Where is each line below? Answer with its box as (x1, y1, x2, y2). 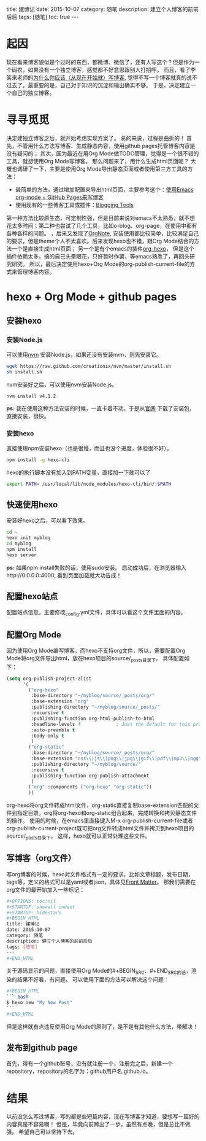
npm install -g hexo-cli (6, 456, 70, 463)
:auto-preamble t (31, 726, 75, 733)
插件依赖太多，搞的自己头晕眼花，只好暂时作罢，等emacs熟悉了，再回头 (6, 252, 190, 260)
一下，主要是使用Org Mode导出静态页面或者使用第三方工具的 (32, 165, 188, 173)
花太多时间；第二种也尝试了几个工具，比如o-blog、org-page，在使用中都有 (6, 222, 197, 229)
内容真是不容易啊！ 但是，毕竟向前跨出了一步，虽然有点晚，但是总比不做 (6, 1121, 191, 1128)
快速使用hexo (6, 499, 58, 510)
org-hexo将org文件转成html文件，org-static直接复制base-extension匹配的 (6, 801, 194, 809)
